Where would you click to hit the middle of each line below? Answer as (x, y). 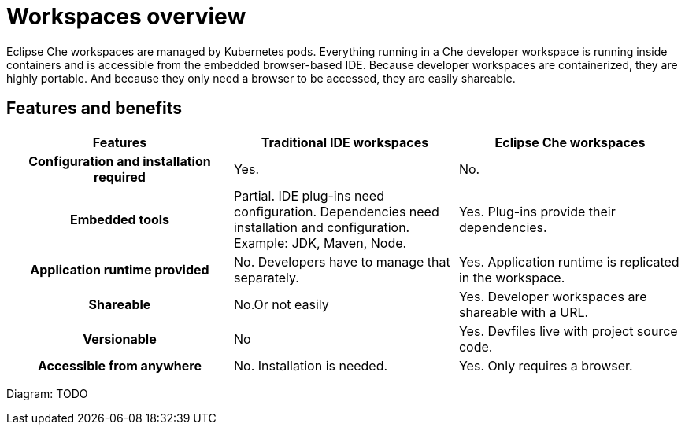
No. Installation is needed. (311, 365)
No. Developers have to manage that (342, 262)
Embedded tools (120, 219)
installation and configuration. (322, 227)
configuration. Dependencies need (336, 211)
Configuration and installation (120, 161)
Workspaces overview (126, 17)
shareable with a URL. (524, 312)
